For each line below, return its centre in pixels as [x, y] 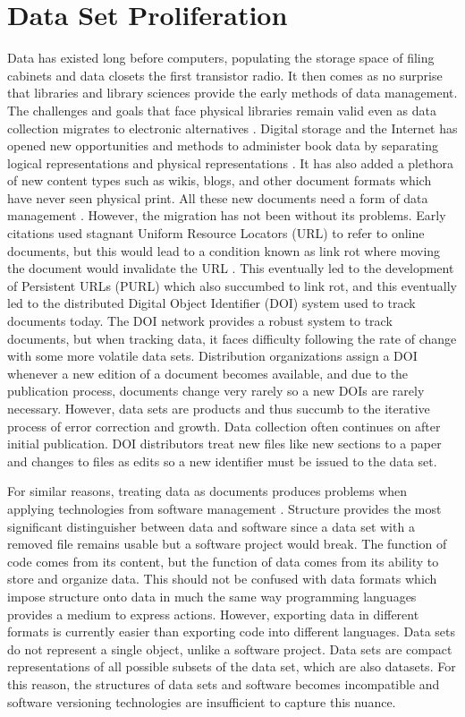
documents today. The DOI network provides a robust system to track [200, 321]
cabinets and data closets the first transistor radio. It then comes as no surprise [225, 75]
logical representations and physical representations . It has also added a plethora [230, 162]
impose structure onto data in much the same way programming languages [212, 596]
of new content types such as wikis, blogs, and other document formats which [220, 180]
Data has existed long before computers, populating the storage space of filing [221, 58]
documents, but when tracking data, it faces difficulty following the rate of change [232, 338]
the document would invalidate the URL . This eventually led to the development [231, 268]
